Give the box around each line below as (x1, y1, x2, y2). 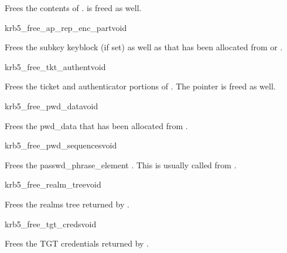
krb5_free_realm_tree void (5, 178, 101, 190)
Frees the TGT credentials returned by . (5, 237, 149, 249)
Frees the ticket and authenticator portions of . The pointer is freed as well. (5, 80, 276, 92)
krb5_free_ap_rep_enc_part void (5, 21, 127, 33)
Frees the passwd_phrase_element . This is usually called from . (5, 158, 237, 171)
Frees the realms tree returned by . (5, 197, 129, 210)
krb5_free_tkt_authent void (5, 60, 106, 72)
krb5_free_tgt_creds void (5, 217, 97, 230)
